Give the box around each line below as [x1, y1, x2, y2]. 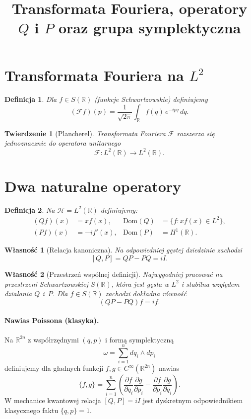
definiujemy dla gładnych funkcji [4, 363, 104, 373]
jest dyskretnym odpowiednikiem [142, 395, 243, 406]
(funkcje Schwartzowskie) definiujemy [94, 93, 208, 104]
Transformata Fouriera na [4, 65, 184, 85]
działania [4, 288, 32, 299]
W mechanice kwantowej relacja [4, 395, 101, 406]
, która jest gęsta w [111, 278, 169, 289]
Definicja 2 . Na [4, 204, 55, 215]
